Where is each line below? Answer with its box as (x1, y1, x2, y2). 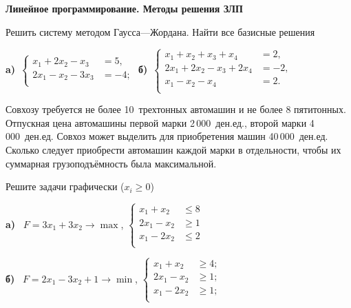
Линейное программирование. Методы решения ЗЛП (6, 1, 243, 15)
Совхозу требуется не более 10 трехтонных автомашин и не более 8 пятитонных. (6, 102, 346, 116)
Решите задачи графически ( (6, 179, 125, 194)
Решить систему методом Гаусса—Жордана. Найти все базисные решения (6, 24, 315, 39)
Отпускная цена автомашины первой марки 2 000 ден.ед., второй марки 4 (6, 115, 315, 130)
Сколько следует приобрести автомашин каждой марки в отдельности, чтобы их (6, 142, 341, 156)
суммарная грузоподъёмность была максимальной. (6, 156, 217, 170)
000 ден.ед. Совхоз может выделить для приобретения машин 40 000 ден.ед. (6, 129, 328, 143)
